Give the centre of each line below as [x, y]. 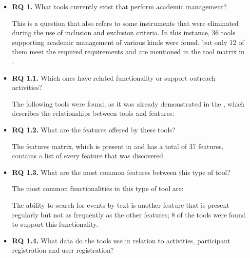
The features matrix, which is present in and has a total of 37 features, [118, 146]
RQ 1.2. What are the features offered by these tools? [94, 129]
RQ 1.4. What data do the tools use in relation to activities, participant [121, 240]
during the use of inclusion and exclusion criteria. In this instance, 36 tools [124, 32]
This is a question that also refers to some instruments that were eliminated [125, 23]
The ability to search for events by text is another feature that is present [121, 204]
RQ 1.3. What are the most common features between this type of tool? [121, 172]
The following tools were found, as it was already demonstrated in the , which [128, 103]
